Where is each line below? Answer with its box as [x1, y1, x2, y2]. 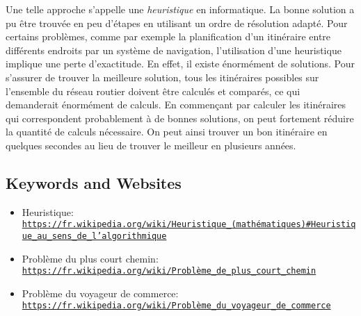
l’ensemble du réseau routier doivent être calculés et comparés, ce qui [6, 83, 300, 98]
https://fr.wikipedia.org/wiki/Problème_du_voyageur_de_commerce [22, 301, 331, 311]
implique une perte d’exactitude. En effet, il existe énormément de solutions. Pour [6, 56, 355, 71]
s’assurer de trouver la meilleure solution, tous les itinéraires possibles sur [6, 69, 319, 84]
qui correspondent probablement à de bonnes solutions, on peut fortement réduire [6, 110, 354, 125]
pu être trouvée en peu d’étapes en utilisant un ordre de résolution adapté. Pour [6, 15, 348, 30]
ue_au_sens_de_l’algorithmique [22, 231, 167, 241]
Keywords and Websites [6, 172, 182, 193]
